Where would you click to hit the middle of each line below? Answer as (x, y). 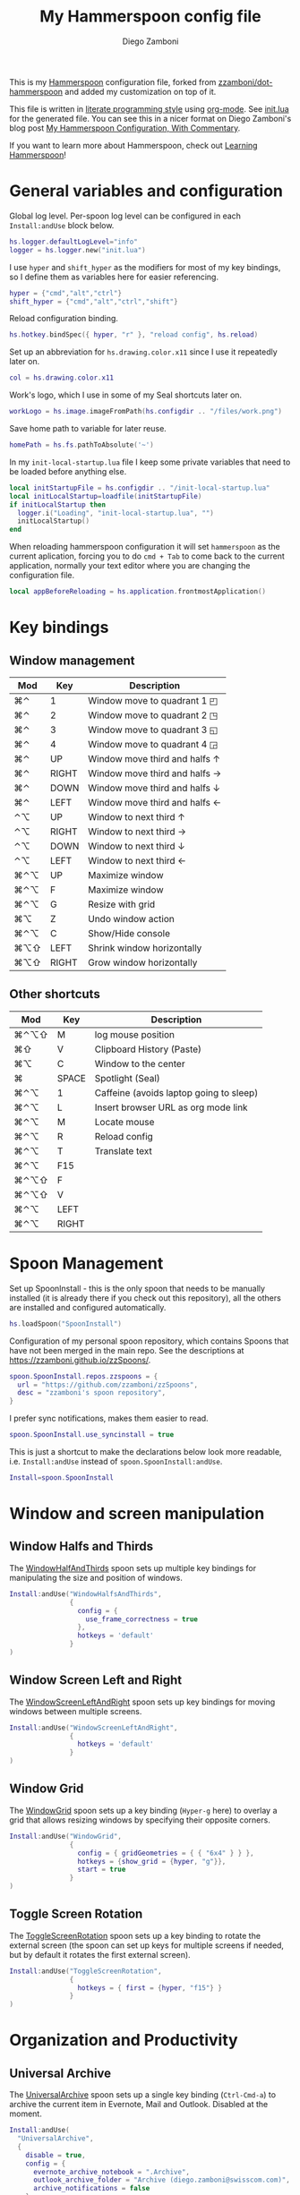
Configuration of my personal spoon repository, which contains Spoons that (149, 1341)
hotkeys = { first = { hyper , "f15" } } (150, 1988)
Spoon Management (86, 1263)
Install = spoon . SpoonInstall (62, 1478)
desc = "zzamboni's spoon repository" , (92, 1393)
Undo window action (131, 919)
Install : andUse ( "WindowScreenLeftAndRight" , (94, 1728)
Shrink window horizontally (145, 948)
